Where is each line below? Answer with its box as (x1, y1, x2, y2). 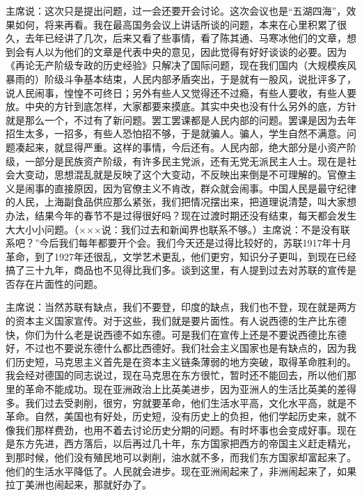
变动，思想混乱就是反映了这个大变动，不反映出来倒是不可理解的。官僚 (24, 167, 347, 182)
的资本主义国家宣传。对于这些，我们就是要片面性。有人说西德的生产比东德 (6, 313, 347, 328)
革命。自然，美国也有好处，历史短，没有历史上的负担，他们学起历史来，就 (6, 409, 347, 424)
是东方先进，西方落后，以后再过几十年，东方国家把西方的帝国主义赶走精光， (6, 436, 356, 451)
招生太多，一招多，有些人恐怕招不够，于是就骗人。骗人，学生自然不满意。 (6, 126, 347, 141)
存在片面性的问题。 (15, 276, 103, 290)
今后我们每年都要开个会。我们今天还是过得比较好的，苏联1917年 (39, 235, 332, 250)
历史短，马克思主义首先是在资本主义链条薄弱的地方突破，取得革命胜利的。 (15, 354, 356, 369)
